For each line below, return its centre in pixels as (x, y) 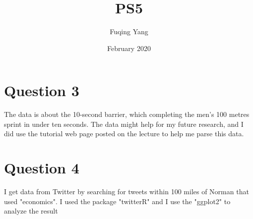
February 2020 (129, 48)
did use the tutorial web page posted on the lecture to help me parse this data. (124, 134)
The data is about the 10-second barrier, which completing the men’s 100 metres (127, 114)
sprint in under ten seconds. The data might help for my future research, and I (124, 124)
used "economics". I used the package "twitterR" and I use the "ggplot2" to (117, 201)
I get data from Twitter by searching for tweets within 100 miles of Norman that (126, 192)
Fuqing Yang (129, 31)
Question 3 (42, 90)
